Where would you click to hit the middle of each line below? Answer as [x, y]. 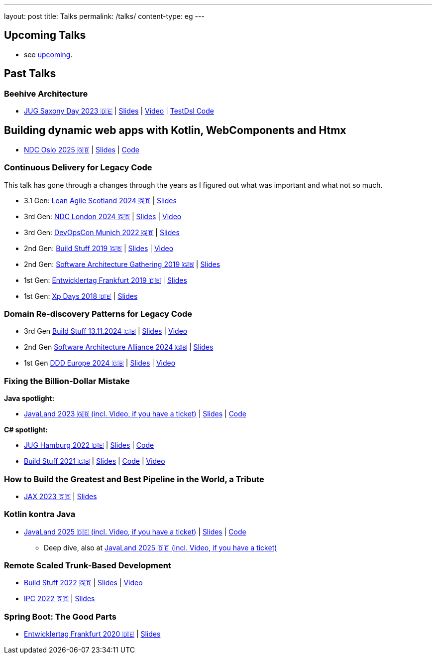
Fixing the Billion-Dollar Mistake [67, 381]
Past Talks [30, 74]
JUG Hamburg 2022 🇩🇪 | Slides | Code [89, 445]
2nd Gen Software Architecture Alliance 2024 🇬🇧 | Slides [119, 347]
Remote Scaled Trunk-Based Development [88, 566]
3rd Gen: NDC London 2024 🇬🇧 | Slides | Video [103, 216]
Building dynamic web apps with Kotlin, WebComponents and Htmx [175, 131]
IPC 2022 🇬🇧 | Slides [59, 599]
